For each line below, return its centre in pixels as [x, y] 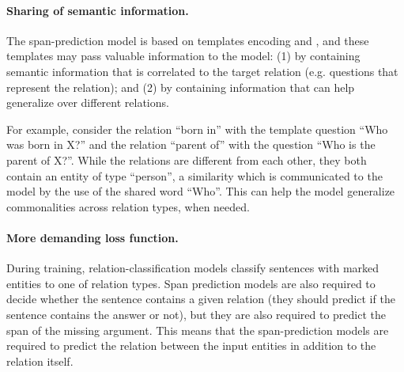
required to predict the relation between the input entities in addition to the [191, 345]
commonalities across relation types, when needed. [128, 206]
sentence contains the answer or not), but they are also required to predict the [196, 314]
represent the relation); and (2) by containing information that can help [181, 87]
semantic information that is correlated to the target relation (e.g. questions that [202, 71]
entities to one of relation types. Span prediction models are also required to [191, 283]
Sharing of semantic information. [98, 10]
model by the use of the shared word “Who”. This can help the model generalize [201, 191]
